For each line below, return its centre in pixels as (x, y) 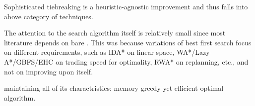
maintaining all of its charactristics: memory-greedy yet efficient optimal (114, 88)
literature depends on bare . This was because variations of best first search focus (128, 42)
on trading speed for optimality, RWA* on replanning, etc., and (152, 61)
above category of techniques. (49, 16)
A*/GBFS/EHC (29, 61)
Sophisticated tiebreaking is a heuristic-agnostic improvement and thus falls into (126, 6)
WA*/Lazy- (194, 52)
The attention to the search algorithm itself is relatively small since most (115, 33)
